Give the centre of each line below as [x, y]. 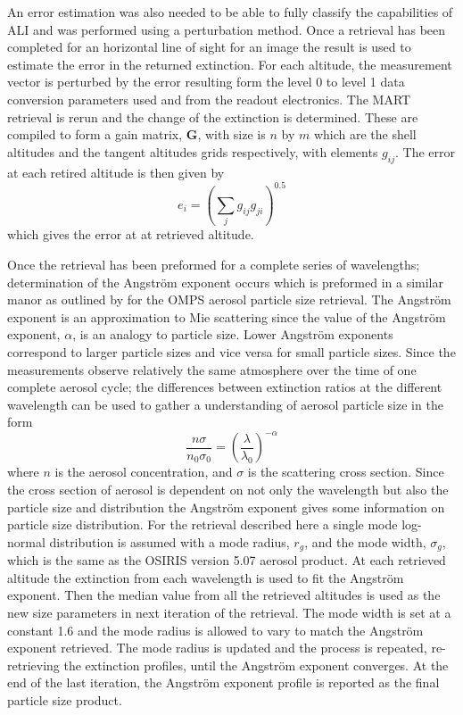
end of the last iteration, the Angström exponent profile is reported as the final [223, 682]
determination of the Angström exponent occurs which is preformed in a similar [225, 282]
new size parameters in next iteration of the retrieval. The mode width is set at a [229, 612]
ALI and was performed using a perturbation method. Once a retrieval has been [227, 29]
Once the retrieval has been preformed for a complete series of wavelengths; [214, 264]
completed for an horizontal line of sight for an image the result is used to [209, 47]
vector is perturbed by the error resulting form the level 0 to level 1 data [206, 82]
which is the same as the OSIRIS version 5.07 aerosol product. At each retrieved [227, 560]
